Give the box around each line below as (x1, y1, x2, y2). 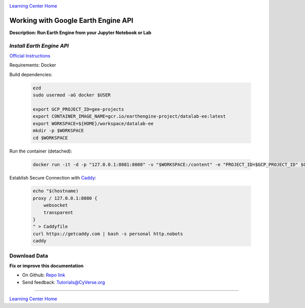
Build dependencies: (9, 71, 53, 77)
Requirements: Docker (9, 62, 56, 68)
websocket (43, 202, 68, 208)
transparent (43, 209, 74, 215)
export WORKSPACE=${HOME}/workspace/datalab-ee (33, 120, 154, 127)
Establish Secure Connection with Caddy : (9, 174, 97, 180)
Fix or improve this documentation (9, 262, 84, 269)
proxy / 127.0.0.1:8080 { (33, 195, 98, 201)
